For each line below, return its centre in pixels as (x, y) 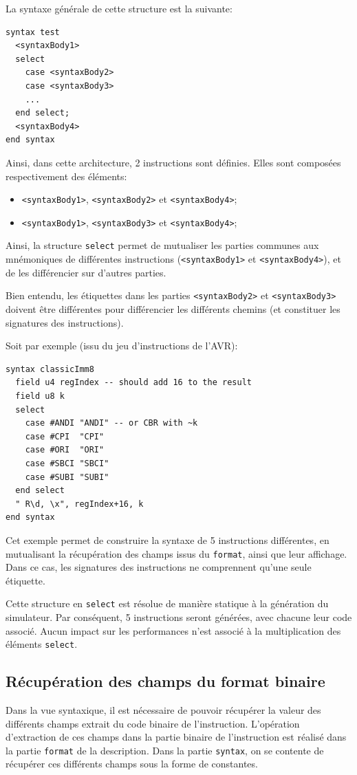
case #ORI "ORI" (65, 450)
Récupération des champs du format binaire (165, 681)
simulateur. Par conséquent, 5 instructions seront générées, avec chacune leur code (179, 617)
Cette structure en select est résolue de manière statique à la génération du (167, 603)
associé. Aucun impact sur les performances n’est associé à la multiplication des (173, 630)
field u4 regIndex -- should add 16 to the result (133, 383)
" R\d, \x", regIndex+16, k (79, 504)
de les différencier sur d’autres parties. (86, 272)
